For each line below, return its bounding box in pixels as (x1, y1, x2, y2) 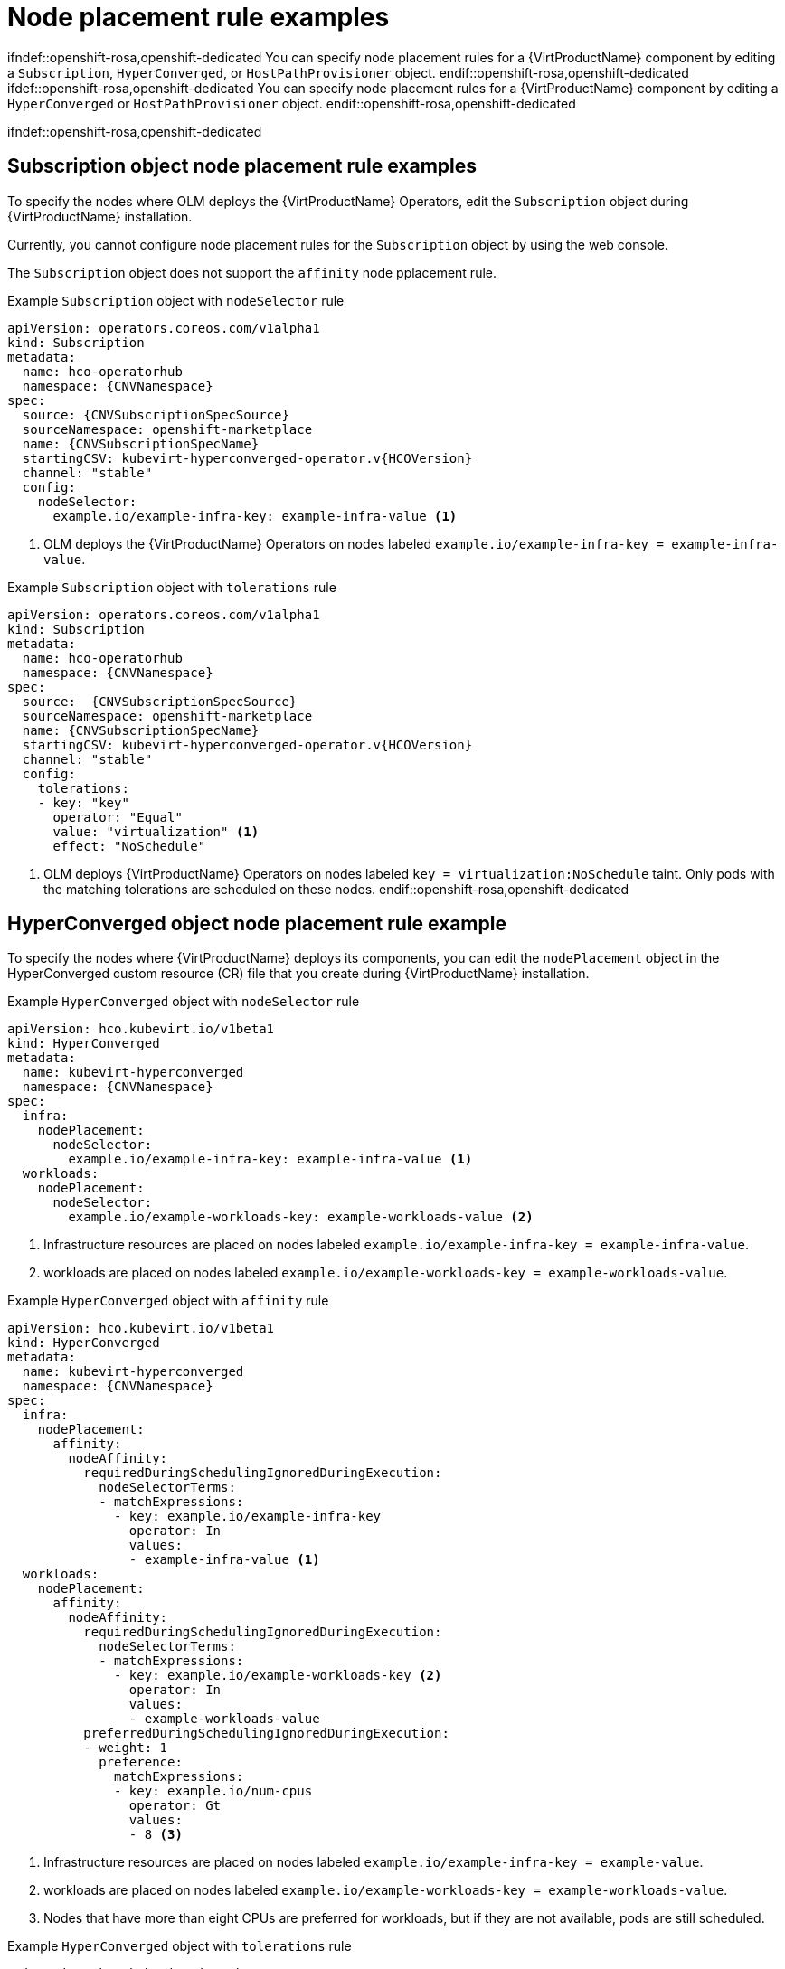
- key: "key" (37, 795, 129, 810)
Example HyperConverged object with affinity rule (7, 1293, 329, 1309)
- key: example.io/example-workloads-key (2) (114, 1668, 442, 1683)
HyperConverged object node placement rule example (7, 912, 506, 936)
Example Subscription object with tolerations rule (7, 579, 336, 595)
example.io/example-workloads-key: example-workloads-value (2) (68, 1210, 534, 1225)
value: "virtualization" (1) (52, 824, 260, 839)
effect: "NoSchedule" (52, 838, 206, 853)
